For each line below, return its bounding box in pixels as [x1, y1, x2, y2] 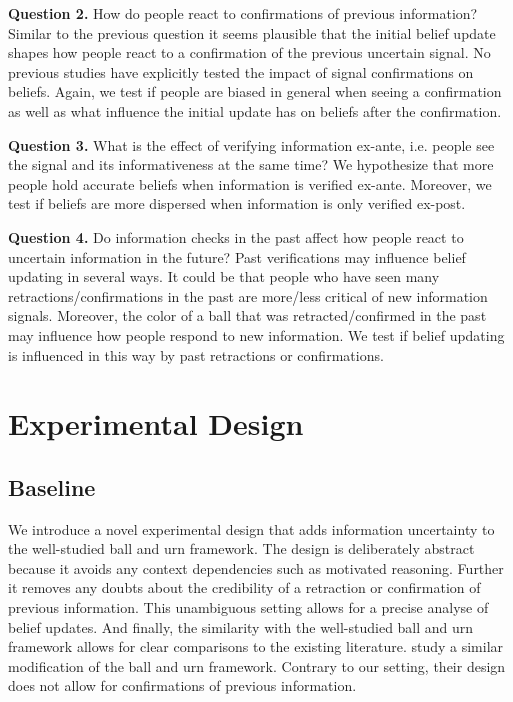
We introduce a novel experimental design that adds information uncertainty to [8, 518, 495, 539]
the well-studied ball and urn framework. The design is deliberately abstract [8, 538, 475, 559]
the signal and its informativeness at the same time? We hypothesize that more [8, 154, 494, 175]
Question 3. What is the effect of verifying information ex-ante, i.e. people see [8, 134, 495, 155]
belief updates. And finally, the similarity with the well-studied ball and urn [8, 616, 474, 637]
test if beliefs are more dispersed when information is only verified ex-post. [8, 193, 466, 214]
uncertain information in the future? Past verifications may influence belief [8, 246, 466, 267]
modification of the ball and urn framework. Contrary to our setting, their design [8, 655, 506, 676]
